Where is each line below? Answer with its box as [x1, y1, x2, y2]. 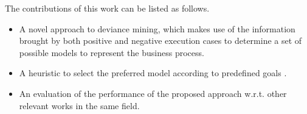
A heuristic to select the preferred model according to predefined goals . [19, 66, 287, 79]
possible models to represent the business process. [19, 46, 204, 59]
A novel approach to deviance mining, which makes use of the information [19, 22, 295, 35]
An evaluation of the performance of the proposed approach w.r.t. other [19, 87, 287, 99]
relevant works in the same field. [19, 99, 140, 112]
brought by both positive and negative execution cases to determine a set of [19, 34, 302, 47]
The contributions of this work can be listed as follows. [5, 2, 210, 14]
